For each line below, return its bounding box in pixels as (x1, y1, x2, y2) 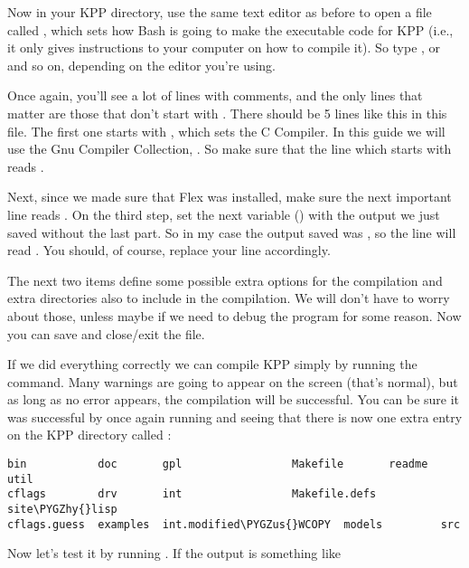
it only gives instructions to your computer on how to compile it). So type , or (7, 38, 441, 57)
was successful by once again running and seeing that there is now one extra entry (7, 407, 463, 426)
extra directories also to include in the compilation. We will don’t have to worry (7, 289, 450, 308)
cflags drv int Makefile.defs (7, 488, 377, 501)
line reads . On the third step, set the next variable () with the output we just (7, 204, 440, 223)
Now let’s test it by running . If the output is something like (7, 544, 342, 563)
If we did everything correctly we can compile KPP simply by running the (7, 355, 417, 374)
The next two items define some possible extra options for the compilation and (7, 270, 443, 289)
